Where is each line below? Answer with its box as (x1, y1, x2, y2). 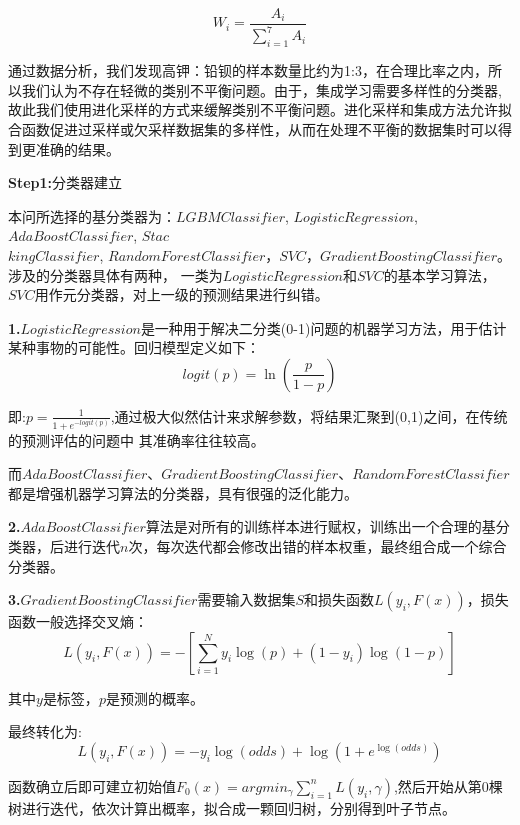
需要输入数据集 (197, 589, 296, 610)
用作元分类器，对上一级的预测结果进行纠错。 (34, 284, 329, 305)
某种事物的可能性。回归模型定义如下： (8, 337, 260, 358)
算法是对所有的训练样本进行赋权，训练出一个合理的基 (145, 516, 496, 537)
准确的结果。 (35, 138, 120, 159)
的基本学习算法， (383, 264, 496, 285)
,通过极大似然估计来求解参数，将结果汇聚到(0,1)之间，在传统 (110, 405, 508, 426)
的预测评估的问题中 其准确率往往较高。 (8, 429, 265, 450)
